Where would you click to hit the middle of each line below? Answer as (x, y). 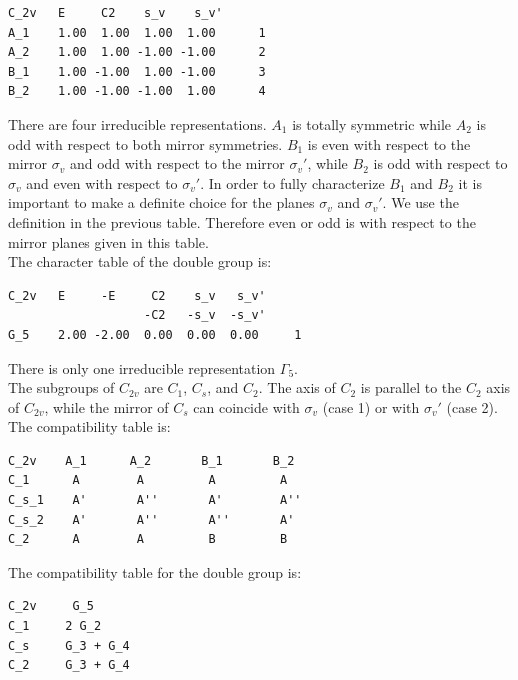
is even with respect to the (389, 143)
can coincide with (246, 406)
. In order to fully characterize (292, 182)
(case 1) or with (371, 406)
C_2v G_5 (51, 606)
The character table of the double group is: (140, 261)
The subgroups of (61, 387)
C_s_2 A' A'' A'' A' (151, 519)
